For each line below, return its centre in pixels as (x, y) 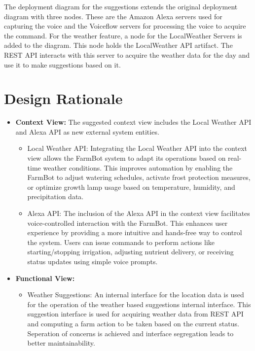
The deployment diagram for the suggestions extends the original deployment (121, 6)
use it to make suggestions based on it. (62, 64)
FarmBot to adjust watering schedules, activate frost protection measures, (139, 177)
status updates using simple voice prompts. (92, 261)
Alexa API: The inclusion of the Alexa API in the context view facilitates (139, 213)
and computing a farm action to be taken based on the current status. (133, 323)
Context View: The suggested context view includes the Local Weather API (133, 122)
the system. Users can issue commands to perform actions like (121, 242)
